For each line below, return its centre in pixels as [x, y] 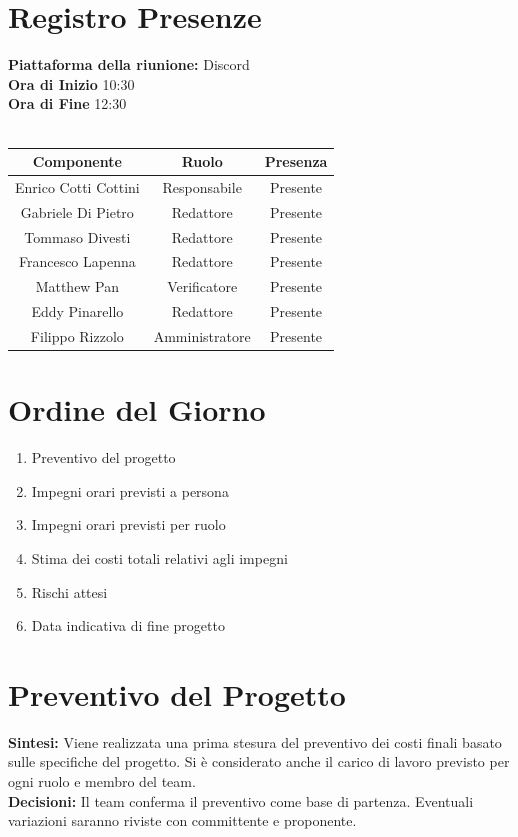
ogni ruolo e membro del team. [102, 781]
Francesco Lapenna [77, 261]
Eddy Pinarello [77, 311]
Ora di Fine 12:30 [67, 103]
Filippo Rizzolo [77, 335]
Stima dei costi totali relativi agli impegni [159, 557]
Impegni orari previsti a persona [130, 490]
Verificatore [202, 286]
